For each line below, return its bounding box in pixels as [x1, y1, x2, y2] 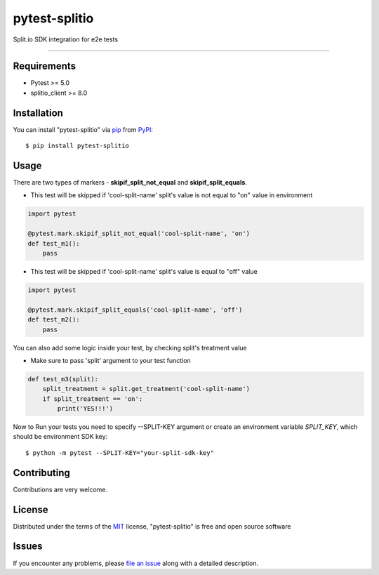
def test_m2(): [27, 316, 80, 324]
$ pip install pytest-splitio [25, 142, 130, 150]
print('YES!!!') [57, 404, 114, 413]
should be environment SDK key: [13, 432, 108, 441]
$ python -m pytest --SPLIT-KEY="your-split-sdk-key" [25, 449, 214, 456]
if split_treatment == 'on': [42, 395, 143, 403]
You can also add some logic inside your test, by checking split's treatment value [13, 343, 247, 352]
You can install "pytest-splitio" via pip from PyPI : [13, 125, 154, 133]
